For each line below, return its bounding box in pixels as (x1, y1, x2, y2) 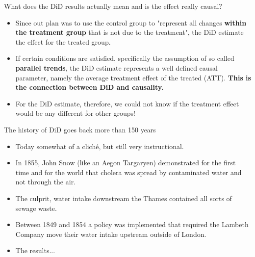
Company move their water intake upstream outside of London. (15, 229, 206, 239)
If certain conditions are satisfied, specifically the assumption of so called (15, 53, 234, 63)
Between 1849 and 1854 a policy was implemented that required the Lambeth (15, 219, 249, 230)
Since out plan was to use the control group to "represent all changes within (15, 17, 247, 27)
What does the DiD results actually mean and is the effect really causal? (4, 1, 222, 11)
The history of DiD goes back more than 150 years (4, 124, 156, 134)
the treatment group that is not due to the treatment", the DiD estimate (15, 27, 244, 37)
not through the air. (15, 177, 76, 187)
